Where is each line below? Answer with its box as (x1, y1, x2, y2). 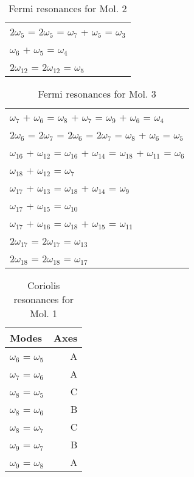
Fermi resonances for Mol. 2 (9, 1, 127, 15)
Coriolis (27, 278, 60, 292)
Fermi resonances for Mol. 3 (38, 87, 156, 101)
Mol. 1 (30, 306, 58, 320)
